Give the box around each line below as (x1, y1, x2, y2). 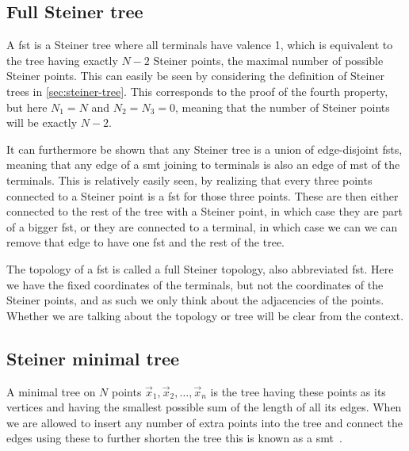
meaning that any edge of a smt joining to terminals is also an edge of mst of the (6, 156, 400, 173)
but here (6, 98, 48, 115)
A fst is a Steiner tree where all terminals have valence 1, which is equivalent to (6, 36, 393, 53)
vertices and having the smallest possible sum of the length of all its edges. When (6, 399, 402, 415)
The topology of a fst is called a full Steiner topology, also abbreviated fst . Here (6, 260, 394, 277)
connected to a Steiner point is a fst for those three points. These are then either (6, 187, 399, 204)
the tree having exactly (6, 52, 118, 68)
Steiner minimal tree (6, 346, 180, 370)
